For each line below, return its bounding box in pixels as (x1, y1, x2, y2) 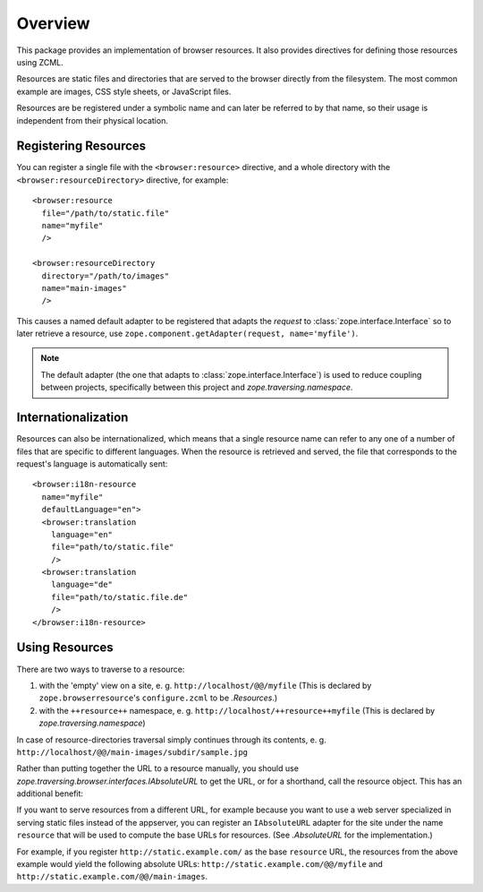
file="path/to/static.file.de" (50, 592, 189, 602)
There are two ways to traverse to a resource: (16, 664, 185, 674)
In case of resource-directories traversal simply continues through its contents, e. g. (16, 734, 326, 745)
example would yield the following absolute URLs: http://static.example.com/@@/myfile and (16, 859, 384, 870)
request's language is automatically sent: (16, 458, 168, 469)
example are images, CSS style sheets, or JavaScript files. (16, 86, 232, 97)
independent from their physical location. (16, 115, 169, 125)
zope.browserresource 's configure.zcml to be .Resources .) (38, 692, 278, 703)
